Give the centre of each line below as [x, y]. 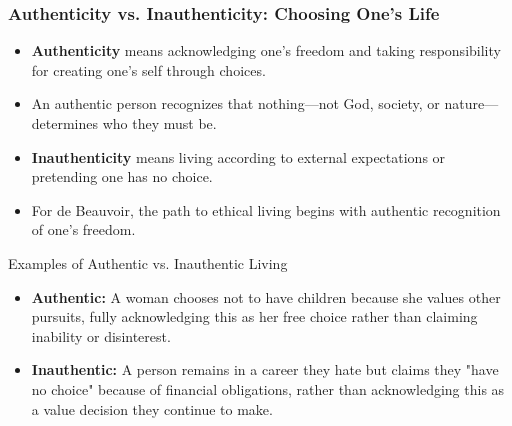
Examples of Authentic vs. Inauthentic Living [148, 262]
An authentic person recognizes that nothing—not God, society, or [235, 103]
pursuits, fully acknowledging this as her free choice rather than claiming [254, 316]
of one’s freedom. [83, 229]
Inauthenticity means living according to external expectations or [238, 156]
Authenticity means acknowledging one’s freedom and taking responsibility [266, 50]
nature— [471, 103]
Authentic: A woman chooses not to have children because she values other [266, 296]
